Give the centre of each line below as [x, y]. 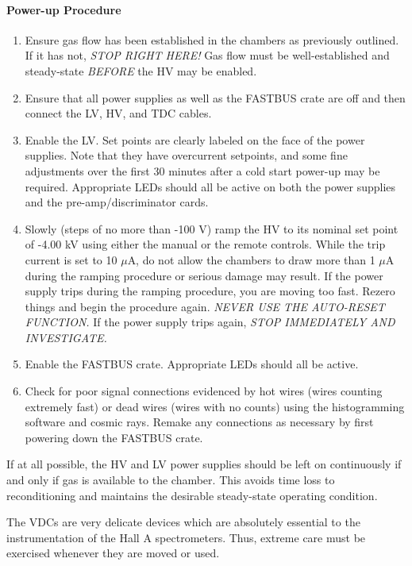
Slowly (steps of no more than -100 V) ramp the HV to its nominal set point [212, 228]
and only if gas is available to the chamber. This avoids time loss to [171, 480]
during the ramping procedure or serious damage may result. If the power [204, 275]
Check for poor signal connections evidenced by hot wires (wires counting [204, 391]
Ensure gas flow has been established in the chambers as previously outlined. [212, 39]
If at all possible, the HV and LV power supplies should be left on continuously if [204, 464]
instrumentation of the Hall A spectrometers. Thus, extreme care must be [186, 537]
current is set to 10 [71, 259]
